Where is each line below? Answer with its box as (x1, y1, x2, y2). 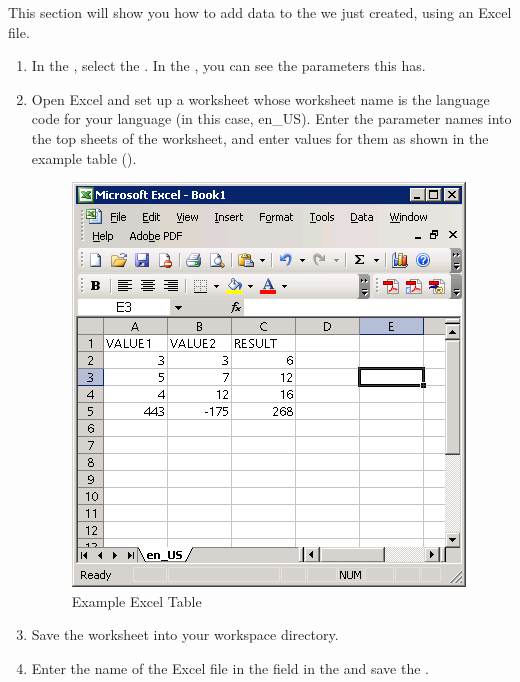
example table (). (31, 147, 137, 168)
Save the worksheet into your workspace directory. (31, 624, 339, 645)
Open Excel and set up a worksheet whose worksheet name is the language (31, 88, 490, 109)
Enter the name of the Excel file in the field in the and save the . (31, 657, 429, 678)
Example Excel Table (71, 590, 202, 611)
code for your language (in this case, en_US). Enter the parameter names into (31, 108, 512, 129)
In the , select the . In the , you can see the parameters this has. (31, 55, 426, 76)
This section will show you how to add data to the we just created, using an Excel (8, 2, 512, 22)
